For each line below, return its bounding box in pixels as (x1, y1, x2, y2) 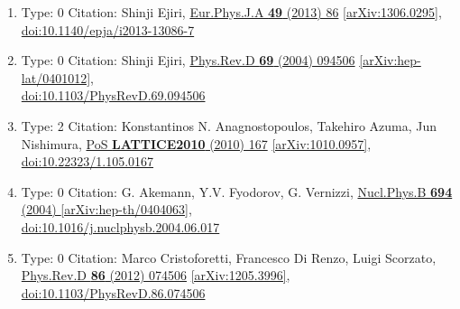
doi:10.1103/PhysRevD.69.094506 (21, 86, 206, 105)
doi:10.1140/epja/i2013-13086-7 (21, 20, 195, 39)
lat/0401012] (21, 68, 91, 87)
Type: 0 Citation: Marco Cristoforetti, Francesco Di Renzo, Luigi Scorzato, (21, 248, 437, 267)
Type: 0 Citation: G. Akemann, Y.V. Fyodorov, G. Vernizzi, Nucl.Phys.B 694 (21, 182, 453, 201)
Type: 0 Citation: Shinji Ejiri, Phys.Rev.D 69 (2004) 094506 (21, 51, 355, 70)
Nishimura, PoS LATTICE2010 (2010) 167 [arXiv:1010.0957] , (21, 134, 372, 153)
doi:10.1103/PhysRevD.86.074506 (21, 283, 206, 302)
